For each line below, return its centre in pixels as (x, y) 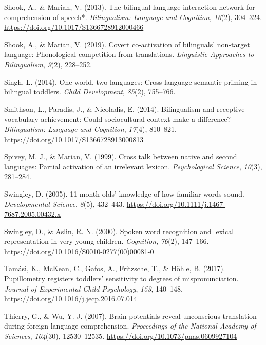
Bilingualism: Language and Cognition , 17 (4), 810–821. (90, 129)
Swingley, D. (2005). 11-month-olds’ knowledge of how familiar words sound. (124, 193)
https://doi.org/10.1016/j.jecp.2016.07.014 (71, 299)
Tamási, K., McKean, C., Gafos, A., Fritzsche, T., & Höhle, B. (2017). (115, 268)
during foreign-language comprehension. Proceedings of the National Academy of (130, 326)
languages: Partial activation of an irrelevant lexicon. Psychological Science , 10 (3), (133, 166)
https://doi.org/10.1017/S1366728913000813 (74, 139)
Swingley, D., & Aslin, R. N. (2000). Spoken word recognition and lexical (119, 231)
